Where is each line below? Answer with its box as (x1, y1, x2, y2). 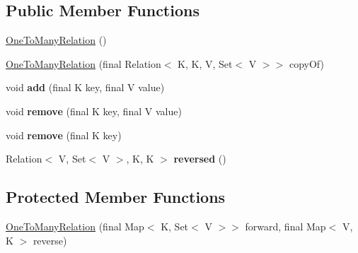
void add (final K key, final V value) (6, 80, 165, 95)
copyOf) (289, 56, 324, 71)
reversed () (173, 151, 226, 166)
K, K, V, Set (178, 56, 233, 71)
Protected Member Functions (6, 186, 226, 208)
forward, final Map (245, 218, 326, 233)
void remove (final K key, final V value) (6, 103, 182, 118)
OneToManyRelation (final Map (6, 218, 144, 233)
